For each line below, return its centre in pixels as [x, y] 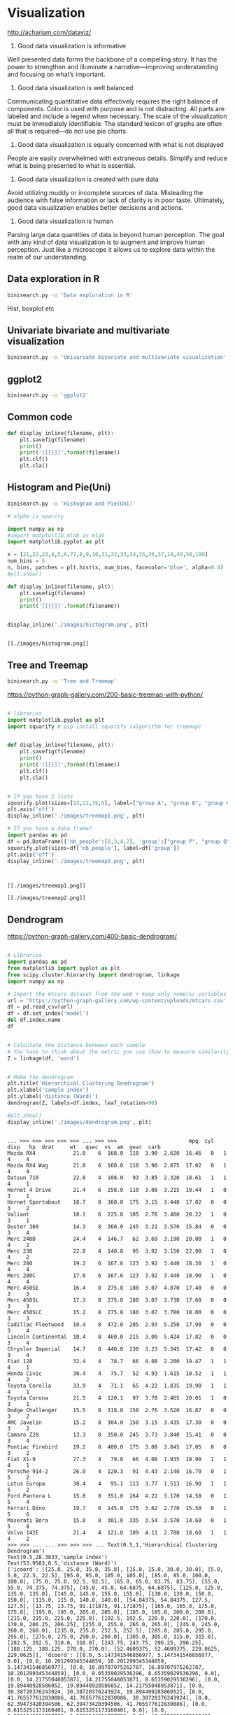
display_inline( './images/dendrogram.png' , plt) [79, 1122]
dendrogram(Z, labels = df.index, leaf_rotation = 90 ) [83, 1103]
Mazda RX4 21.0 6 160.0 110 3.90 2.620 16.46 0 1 [117, 1153]
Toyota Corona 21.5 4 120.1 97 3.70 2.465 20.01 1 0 [117, 1398]
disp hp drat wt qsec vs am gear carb [84, 1147]
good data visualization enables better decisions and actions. [95, 207]
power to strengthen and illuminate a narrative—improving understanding [113, 66]
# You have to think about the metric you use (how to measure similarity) [120, 1052]
